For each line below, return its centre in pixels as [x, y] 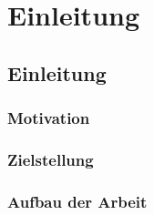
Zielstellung [51, 159]
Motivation [49, 118]
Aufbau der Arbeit [77, 201]
